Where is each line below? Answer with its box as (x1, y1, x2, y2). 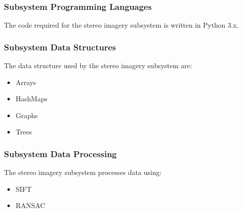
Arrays (15, 77, 36, 87)
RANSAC (15, 200, 46, 211)
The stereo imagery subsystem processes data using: (4, 167, 162, 177)
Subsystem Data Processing (4, 147, 117, 160)
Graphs (15, 110, 38, 120)
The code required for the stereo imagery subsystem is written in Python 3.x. (4, 20, 239, 30)
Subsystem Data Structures (4, 41, 116, 53)
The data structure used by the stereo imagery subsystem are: (4, 60, 193, 71)
